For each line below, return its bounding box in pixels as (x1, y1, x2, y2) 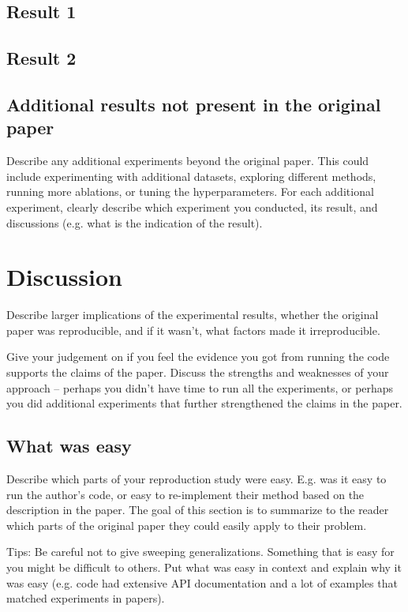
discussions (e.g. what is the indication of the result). (6, 214, 263, 231)
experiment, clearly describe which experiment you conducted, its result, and (6, 198, 378, 215)
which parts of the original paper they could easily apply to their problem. (6, 516, 367, 533)
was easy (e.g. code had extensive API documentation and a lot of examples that (6, 574, 398, 591)
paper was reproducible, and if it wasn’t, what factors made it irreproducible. (6, 321, 380, 338)
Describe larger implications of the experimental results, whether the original (6, 306, 379, 323)
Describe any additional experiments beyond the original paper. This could (6, 152, 369, 169)
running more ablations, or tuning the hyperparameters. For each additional (6, 183, 374, 200)
